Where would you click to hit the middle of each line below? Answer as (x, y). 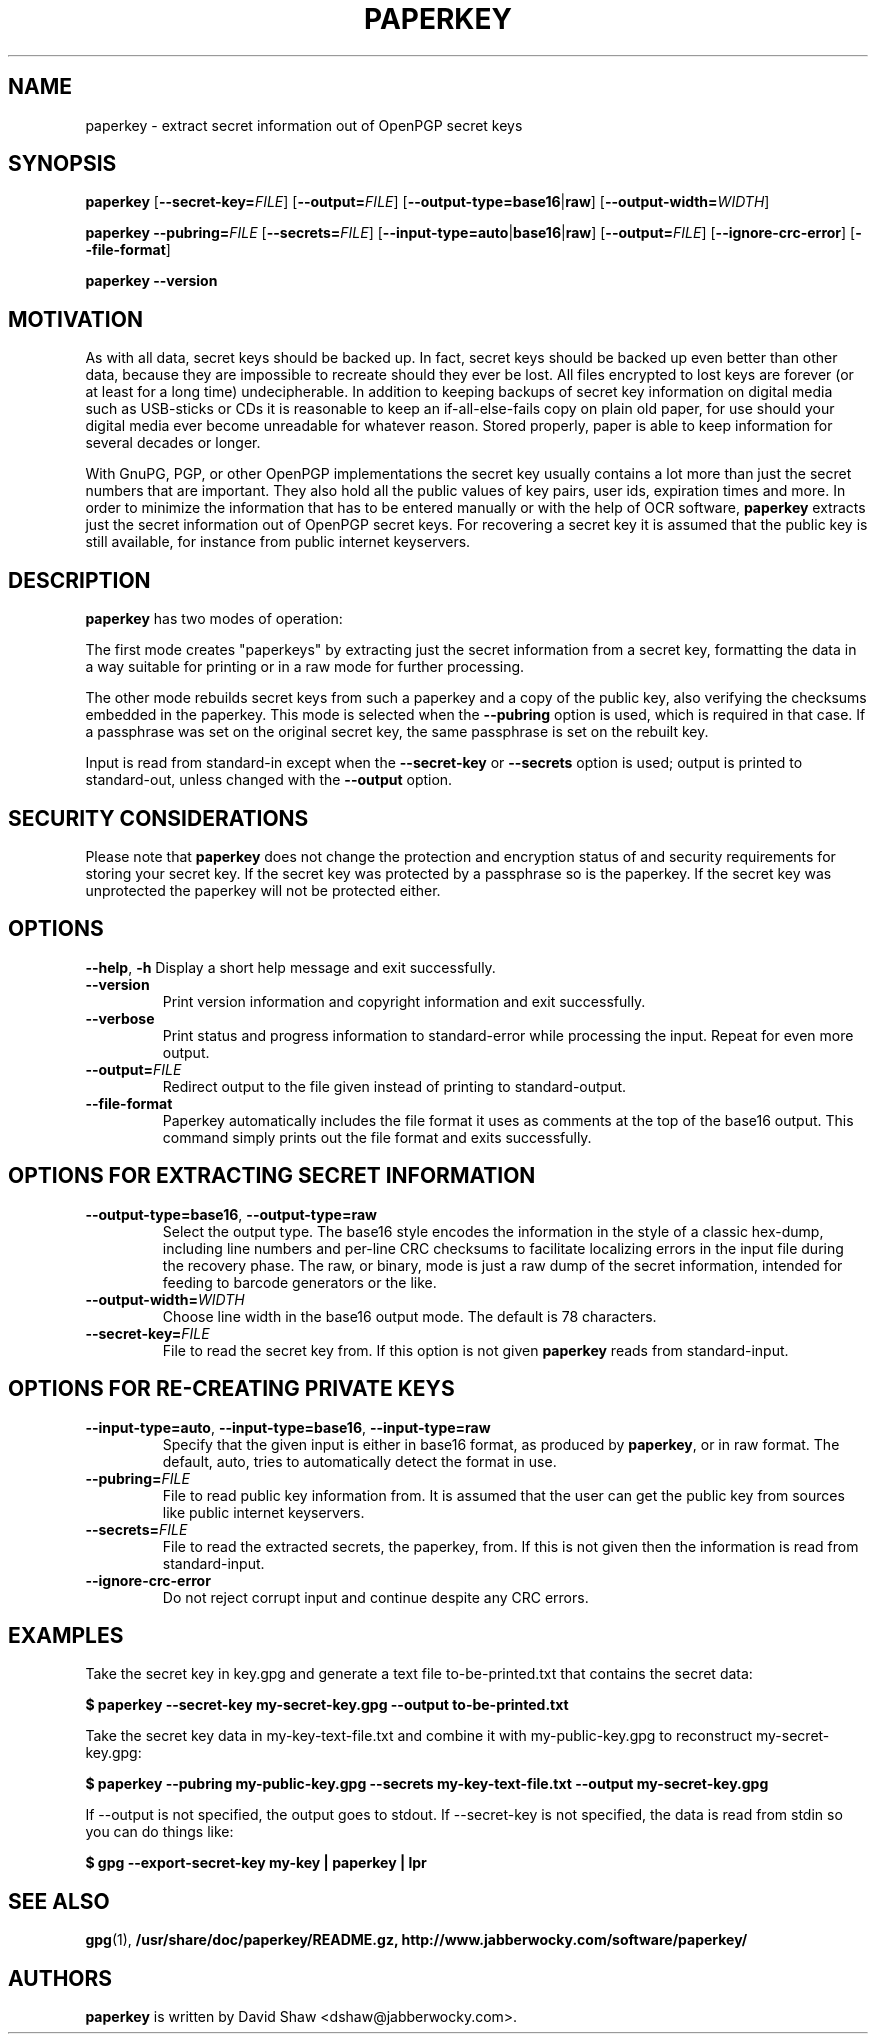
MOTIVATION (75, 319)
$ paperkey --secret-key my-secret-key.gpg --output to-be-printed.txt (327, 1705)
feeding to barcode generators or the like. (299, 1282)
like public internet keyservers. (263, 1512)
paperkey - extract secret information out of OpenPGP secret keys (304, 125)
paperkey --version (151, 281)
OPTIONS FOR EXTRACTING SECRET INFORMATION (272, 1176)
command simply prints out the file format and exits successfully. (377, 1137)
